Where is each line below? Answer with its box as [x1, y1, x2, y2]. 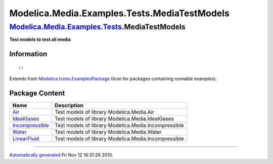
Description [55, 102, 83, 109]
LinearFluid [12, 135, 39, 142]
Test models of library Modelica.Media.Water [55, 129, 162, 136]
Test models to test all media [9, 36, 71, 43]
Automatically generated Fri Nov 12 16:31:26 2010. [9, 152, 113, 158]
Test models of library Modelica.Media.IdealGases [55, 115, 174, 122]
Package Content [9, 89, 65, 97]
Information [9, 50, 48, 58]
